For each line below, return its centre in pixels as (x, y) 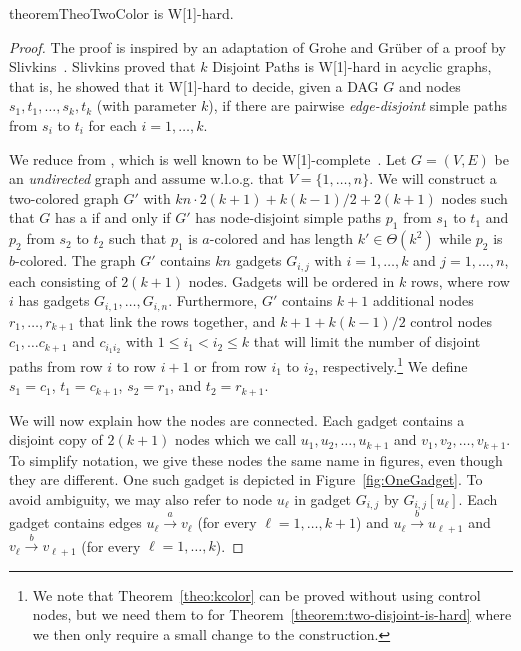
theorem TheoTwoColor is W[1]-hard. (121, 13)
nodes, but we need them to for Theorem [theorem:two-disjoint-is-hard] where (272, 614)
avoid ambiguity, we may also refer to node (141, 498)
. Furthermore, (213, 300)
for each (112, 124)
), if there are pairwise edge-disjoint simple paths (357, 105)
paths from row (56, 365)
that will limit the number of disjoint (367, 341)
